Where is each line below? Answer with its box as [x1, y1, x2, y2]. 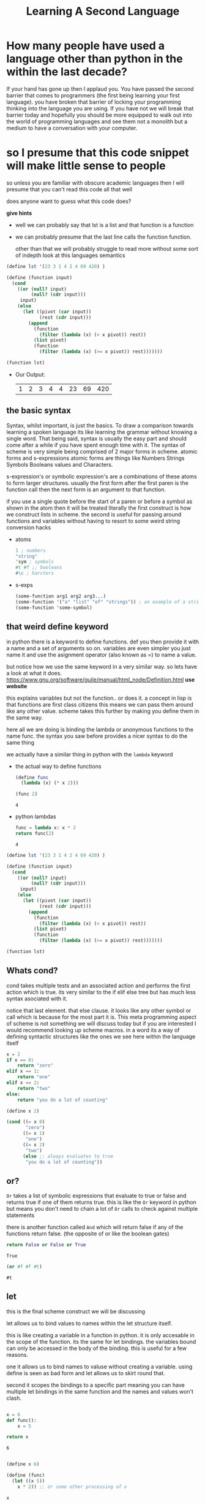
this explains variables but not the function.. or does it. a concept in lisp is [6, 694, 192, 702]
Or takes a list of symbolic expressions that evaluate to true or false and [6, 1192, 187, 1200]
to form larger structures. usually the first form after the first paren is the [6, 479, 188, 486]
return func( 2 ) [15, 831, 54, 837]
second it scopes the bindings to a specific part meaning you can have [6, 1381, 185, 1389]
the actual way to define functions [15, 762, 102, 770]
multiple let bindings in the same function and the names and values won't [6, 1387, 194, 1395]
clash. [6, 1394, 21, 1402]
